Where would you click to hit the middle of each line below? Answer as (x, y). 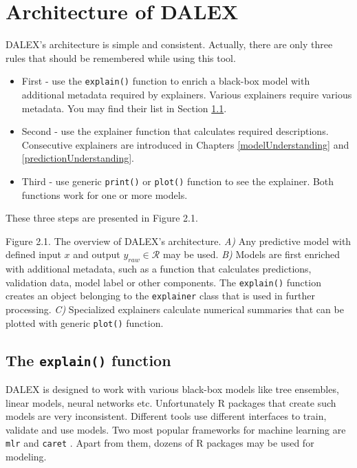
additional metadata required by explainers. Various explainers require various (187, 94)
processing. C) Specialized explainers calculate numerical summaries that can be (175, 309)
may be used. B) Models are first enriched (251, 254)
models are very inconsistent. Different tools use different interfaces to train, (166, 416)
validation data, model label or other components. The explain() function (163, 282)
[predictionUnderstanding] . (78, 158)
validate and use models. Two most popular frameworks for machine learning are (176, 429)
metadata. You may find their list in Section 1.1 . (124, 108)
